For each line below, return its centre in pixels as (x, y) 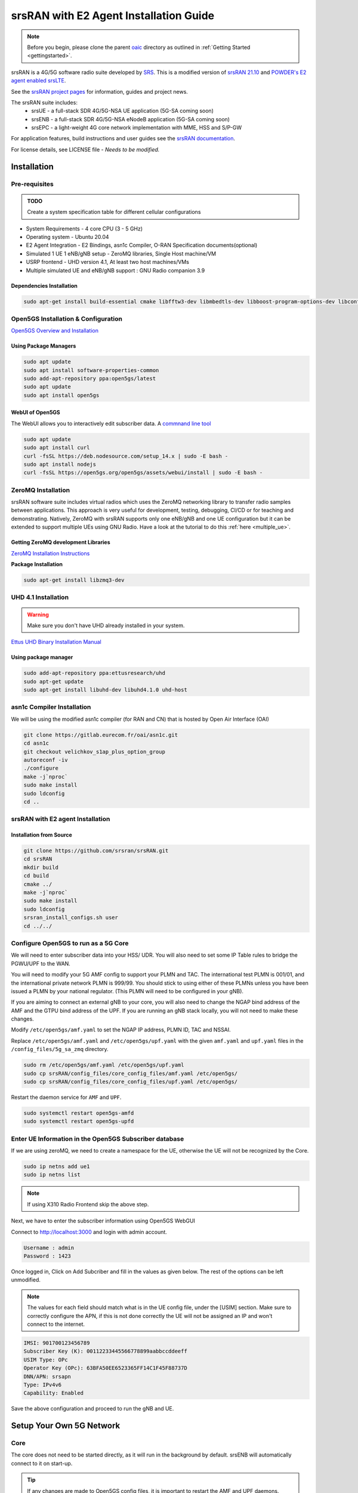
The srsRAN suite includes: (44, 102)
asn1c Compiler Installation (51, 707)
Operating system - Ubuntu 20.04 (68, 236)
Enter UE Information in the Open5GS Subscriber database (98, 1139)
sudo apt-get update (53, 681)
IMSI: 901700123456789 (57, 1343)
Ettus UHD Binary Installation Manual (56, 642)
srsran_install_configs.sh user (71, 918)
